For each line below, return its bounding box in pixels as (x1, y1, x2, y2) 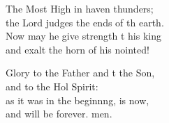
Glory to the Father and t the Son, (6, 65, 155, 80)
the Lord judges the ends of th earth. (6, 15, 164, 29)
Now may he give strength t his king (6, 28, 162, 43)
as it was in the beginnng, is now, (6, 92, 149, 107)
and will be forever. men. (6, 106, 112, 121)
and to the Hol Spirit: (6, 79, 98, 93)
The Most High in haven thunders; (6, 1, 154, 15)
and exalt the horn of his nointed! (6, 42, 149, 56)
